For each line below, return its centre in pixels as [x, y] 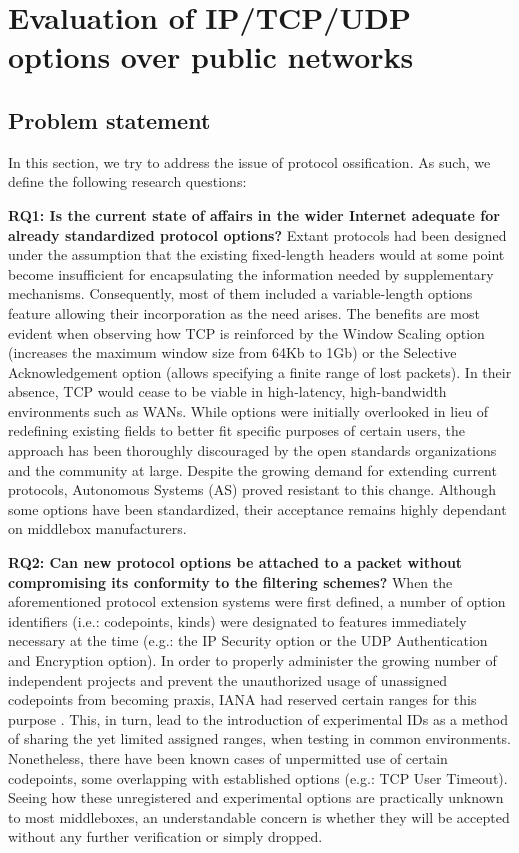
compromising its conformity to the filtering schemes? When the [230, 581]
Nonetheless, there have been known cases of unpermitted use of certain [228, 757]
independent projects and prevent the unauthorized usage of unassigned [228, 679]
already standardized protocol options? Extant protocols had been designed [257, 234]
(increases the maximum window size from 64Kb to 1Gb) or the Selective [232, 352]
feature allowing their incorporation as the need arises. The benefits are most [244, 312]
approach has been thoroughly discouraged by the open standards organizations [252, 450]
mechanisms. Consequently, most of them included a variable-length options [240, 293]
